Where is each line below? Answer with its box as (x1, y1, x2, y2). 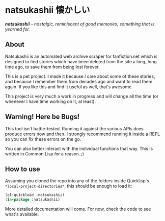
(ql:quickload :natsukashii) (5, 193, 65, 197)
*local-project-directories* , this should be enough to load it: (5, 183, 132, 189)
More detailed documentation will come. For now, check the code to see (5, 206, 151, 212)
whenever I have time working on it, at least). (5, 98, 96, 104)
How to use (5, 165, 40, 173)
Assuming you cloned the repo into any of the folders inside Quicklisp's (5, 178, 149, 184)
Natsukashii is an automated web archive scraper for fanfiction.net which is (5, 53, 158, 59)
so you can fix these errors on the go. (5, 136, 82, 142)
